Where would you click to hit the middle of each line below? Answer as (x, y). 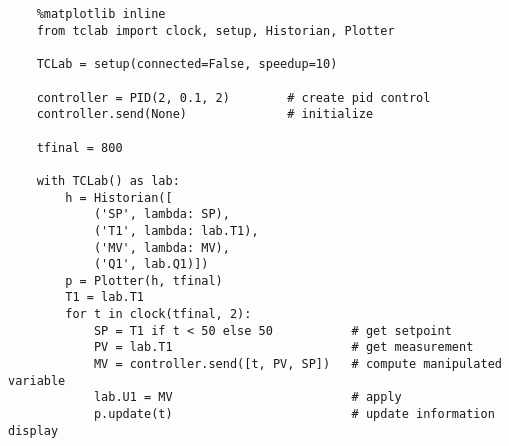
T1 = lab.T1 (105, 297)
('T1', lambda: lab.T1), (176, 230)
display (33, 430)
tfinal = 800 (79, 147)
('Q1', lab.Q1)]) (151, 264)
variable (37, 380)
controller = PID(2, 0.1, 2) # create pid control (233, 97)
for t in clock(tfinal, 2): (158, 314)
